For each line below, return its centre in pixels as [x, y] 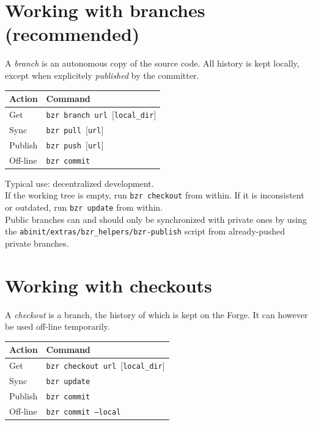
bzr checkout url [81, 367]
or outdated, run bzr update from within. [84, 207]
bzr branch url [77, 115]
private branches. [37, 243]
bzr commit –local [83, 412]
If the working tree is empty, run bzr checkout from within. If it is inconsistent [155, 195]
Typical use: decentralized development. [79, 183]
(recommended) [72, 34]
